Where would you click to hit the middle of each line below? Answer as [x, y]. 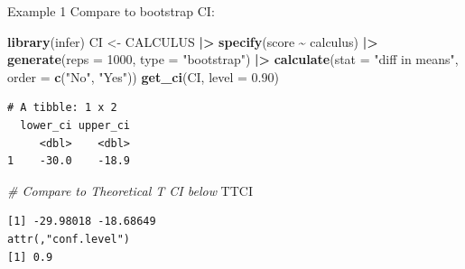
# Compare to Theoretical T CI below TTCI [130, 190]
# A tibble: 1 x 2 [62, 108]
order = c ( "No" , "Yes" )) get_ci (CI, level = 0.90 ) [143, 76]
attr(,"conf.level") [69, 239]
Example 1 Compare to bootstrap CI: [111, 11]
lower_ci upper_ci [75, 125]
